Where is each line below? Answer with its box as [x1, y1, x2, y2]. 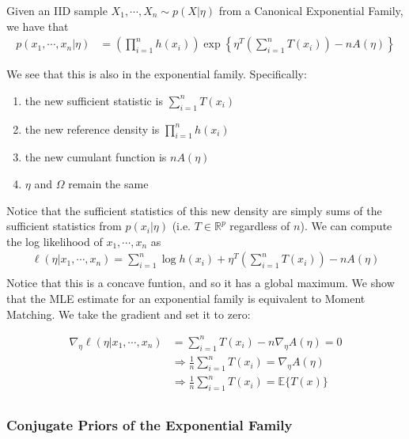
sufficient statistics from [6, 218, 122, 234]
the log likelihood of [6, 233, 103, 249]
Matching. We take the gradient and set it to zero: [6, 305, 251, 322]
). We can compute [300, 218, 392, 234]
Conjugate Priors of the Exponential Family [6, 415, 293, 435]
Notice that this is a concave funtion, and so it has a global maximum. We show [6, 274, 395, 291]
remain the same [68, 176, 149, 191]
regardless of [229, 218, 290, 234]
